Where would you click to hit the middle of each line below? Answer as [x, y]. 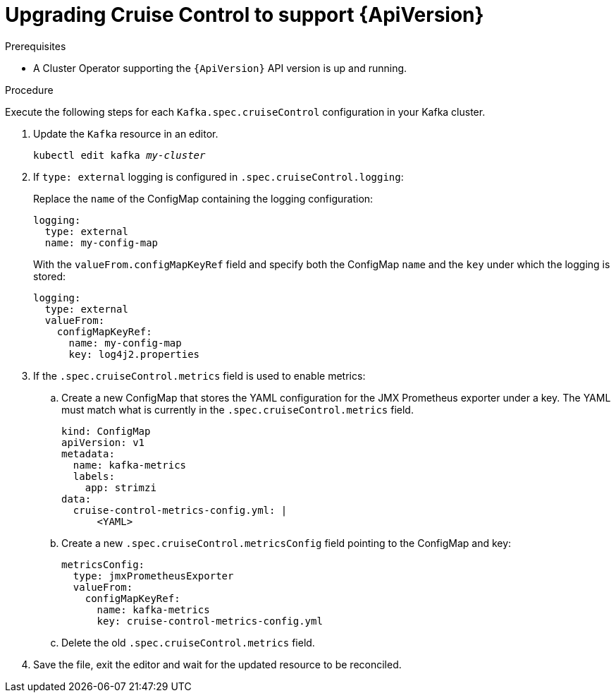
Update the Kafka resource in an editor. [126, 133]
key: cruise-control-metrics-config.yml [210, 621]
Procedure [29, 90]
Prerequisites [36, 46]
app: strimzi [121, 487]
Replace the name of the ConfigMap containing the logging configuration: [203, 198]
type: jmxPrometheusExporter [153, 576]
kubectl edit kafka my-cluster [119, 155]
